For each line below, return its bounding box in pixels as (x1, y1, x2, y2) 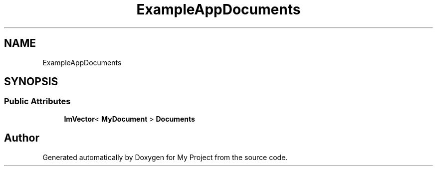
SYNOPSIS (4, 75, 58, 88)
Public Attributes (4, 96, 71, 107)
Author (4, 132, 39, 145)
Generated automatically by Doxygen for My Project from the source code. (42, 153, 288, 162)
